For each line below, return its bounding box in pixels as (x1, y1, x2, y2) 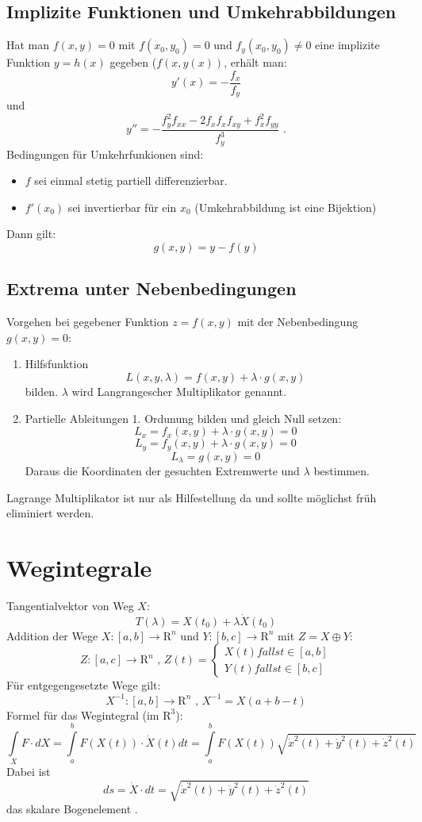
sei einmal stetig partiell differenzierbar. (34, 172, 228, 189)
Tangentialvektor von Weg (6, 597, 134, 614)
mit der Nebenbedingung (237, 313, 359, 330)
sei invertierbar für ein (67, 198, 177, 215)
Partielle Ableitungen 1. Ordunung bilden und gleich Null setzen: (25, 409, 342, 426)
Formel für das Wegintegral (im (6, 706, 159, 723)
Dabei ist (6, 763, 51, 780)
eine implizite (315, 36, 380, 53)
